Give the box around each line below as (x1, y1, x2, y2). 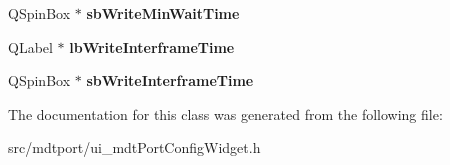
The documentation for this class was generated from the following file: (8, 103, 443, 124)
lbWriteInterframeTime (69, 36, 235, 57)
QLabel (8, 36, 53, 57)
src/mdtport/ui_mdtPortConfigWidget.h (8, 137, 261, 158)
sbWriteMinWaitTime (86, 3, 240, 23)
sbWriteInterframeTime (86, 70, 254, 91)
